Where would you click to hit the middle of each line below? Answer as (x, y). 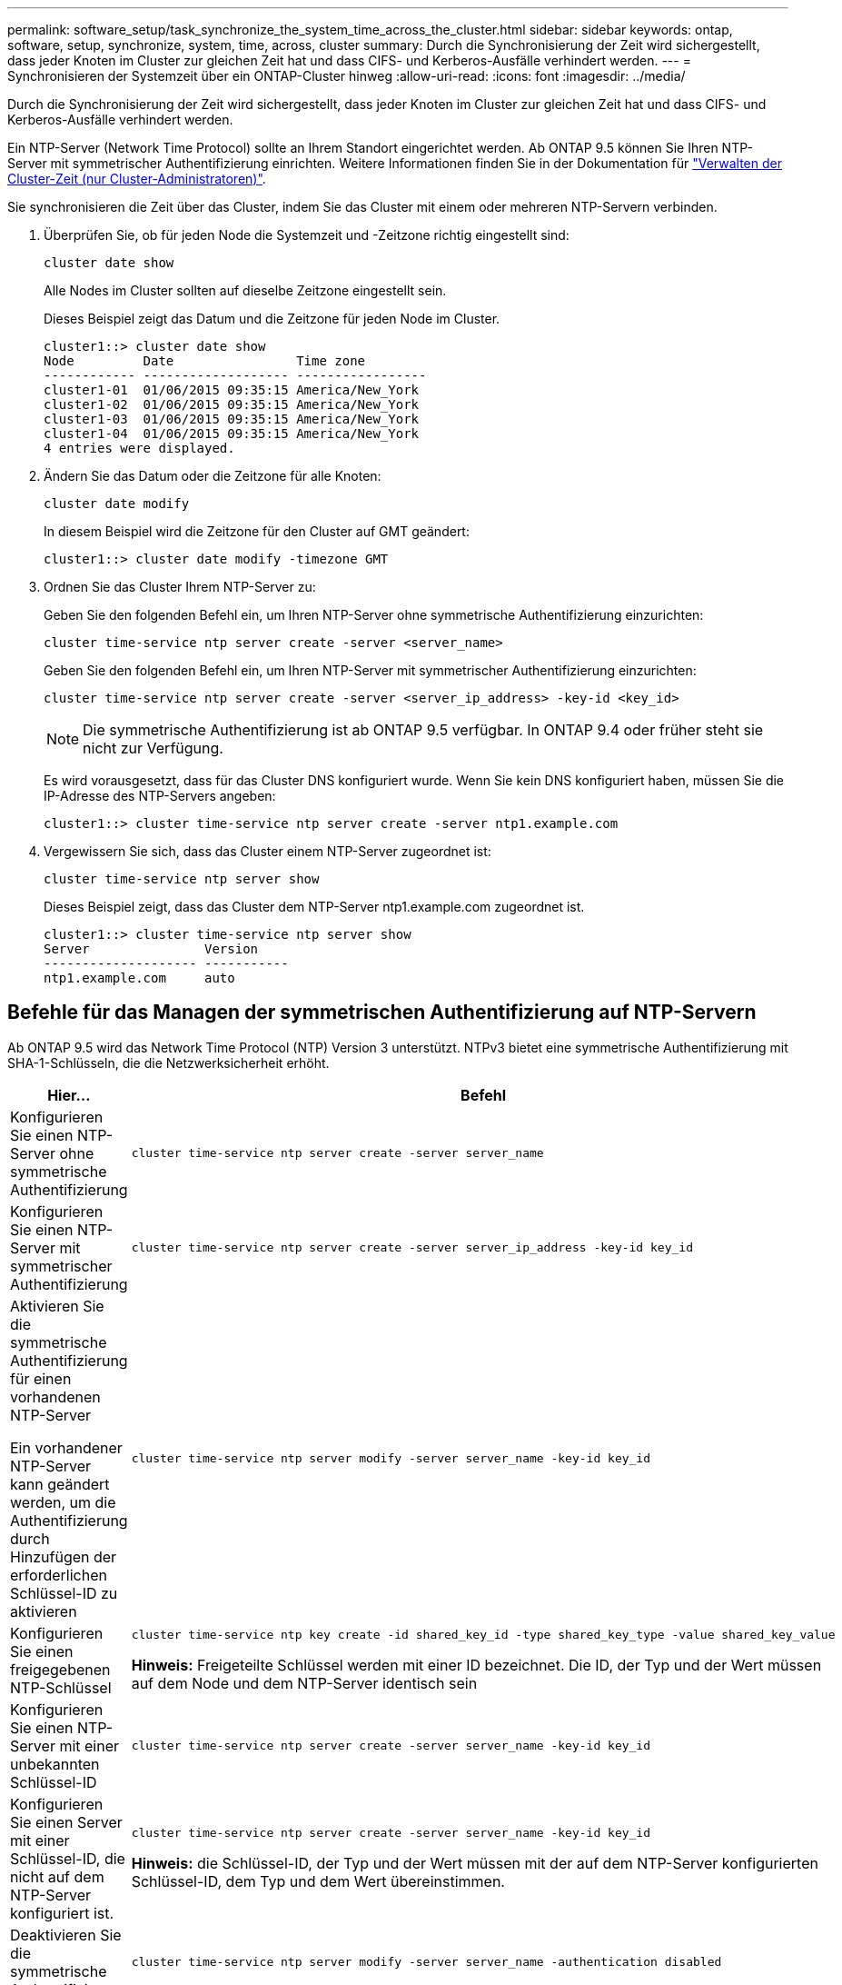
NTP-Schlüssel (61, 1687)
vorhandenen (55, 1396)
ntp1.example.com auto (139, 978)
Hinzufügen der (64, 1556)
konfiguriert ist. (62, 1913)
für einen (41, 1378)
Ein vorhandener (66, 1447)
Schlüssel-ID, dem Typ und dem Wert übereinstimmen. (318, 1882)
